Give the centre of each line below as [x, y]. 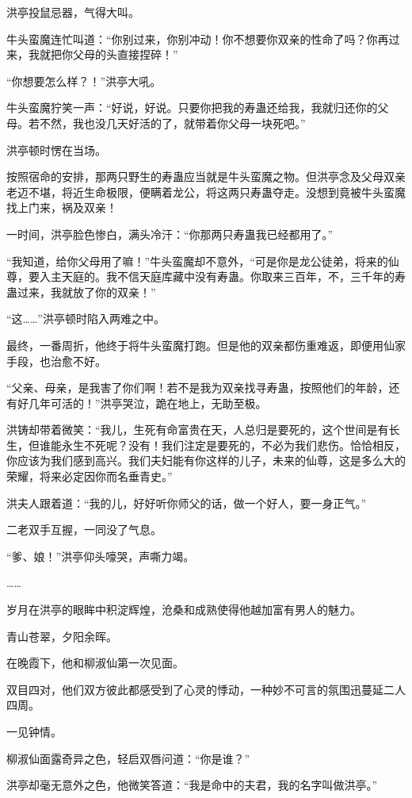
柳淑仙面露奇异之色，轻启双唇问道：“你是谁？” [128, 758]
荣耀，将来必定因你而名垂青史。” [90, 476]
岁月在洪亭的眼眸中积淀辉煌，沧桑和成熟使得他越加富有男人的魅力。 [184, 610]
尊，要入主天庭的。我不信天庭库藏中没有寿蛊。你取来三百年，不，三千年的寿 [206, 276]
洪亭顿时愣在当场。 [56, 150]
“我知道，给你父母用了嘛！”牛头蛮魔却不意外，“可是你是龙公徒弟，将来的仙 [203, 261]
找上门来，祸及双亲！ [62, 207]
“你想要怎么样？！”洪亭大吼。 [84, 81]
